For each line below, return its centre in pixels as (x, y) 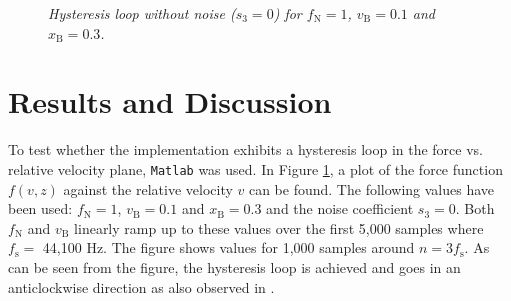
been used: (40, 208)
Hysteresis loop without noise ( (142, 13)
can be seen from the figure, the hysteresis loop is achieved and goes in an (234, 266)
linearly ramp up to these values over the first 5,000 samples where (279, 227)
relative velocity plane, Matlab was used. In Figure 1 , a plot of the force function (255, 168)
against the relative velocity (148, 188)
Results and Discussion (170, 101)
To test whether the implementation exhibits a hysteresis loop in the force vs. (245, 149)
